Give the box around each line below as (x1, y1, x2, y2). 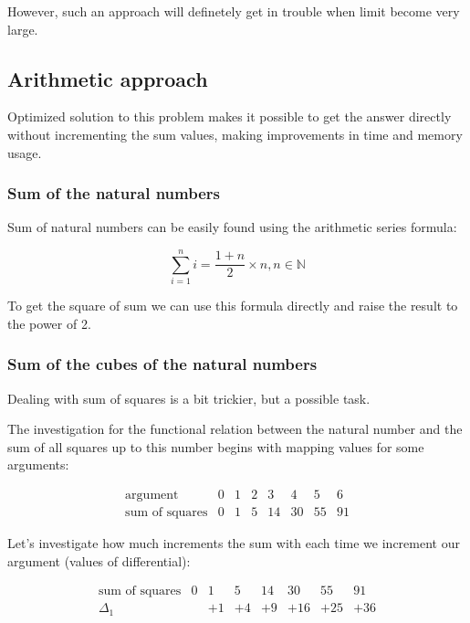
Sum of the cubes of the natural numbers (7, 353, 318, 375)
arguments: (7, 455, 69, 474)
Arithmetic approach (7, 64, 208, 92)
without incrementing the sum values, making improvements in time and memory (7, 124, 463, 143)
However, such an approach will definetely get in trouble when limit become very (7, 2, 460, 20)
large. (7, 19, 38, 38)
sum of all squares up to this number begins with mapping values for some (7, 437, 424, 456)
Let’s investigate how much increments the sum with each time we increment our (7, 533, 460, 552)
